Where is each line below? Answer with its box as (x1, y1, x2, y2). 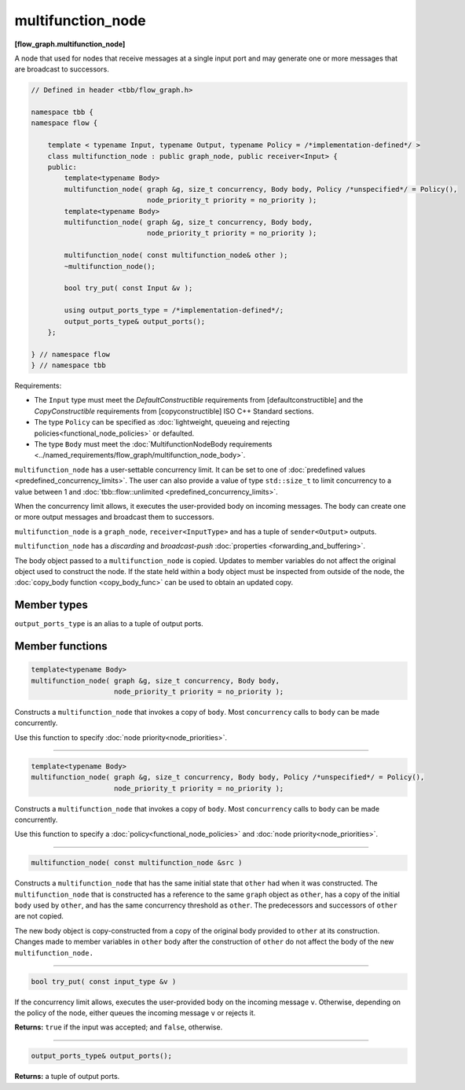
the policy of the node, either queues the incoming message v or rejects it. (14, 1007, 256, 1018)
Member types (14, 598, 88, 612)
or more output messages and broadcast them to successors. (14, 512, 214, 522)
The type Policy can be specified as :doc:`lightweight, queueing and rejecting (34, 418, 291, 427)
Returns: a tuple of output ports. (14, 1072, 120, 1081)
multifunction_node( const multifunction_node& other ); (64, 251, 288, 260)
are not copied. (14, 911, 64, 921)
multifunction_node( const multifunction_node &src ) (31, 858, 243, 867)
